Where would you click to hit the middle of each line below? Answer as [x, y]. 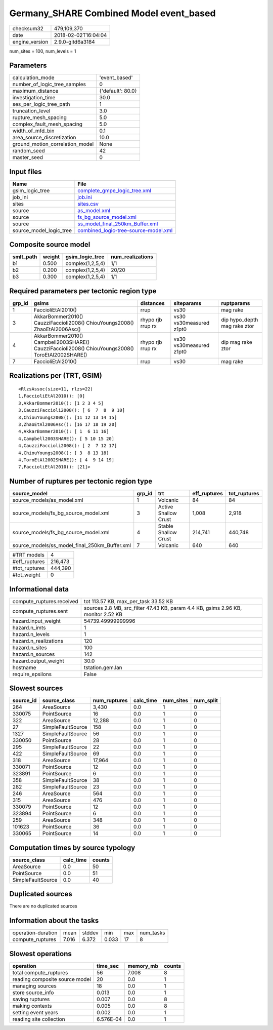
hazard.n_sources [34, 654]
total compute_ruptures [40, 972]
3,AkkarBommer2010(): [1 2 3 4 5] [61, 403]
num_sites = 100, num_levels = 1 [43, 51]
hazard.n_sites [30, 647]
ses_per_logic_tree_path [41, 104]
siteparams [188, 303]
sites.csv [88, 204]
